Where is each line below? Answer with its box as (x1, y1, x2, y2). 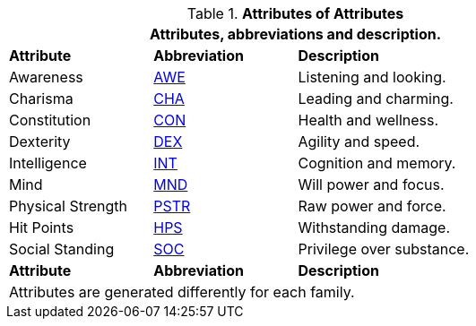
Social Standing (9, 240, 115, 258)
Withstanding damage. (298, 219, 450, 236)
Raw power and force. (298, 197, 446, 215)
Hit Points (9, 219, 74, 236)
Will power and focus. (298, 176, 445, 193)
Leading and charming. (298, 90, 454, 107)
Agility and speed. (298, 133, 420, 150)
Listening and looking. (298, 68, 446, 86)
